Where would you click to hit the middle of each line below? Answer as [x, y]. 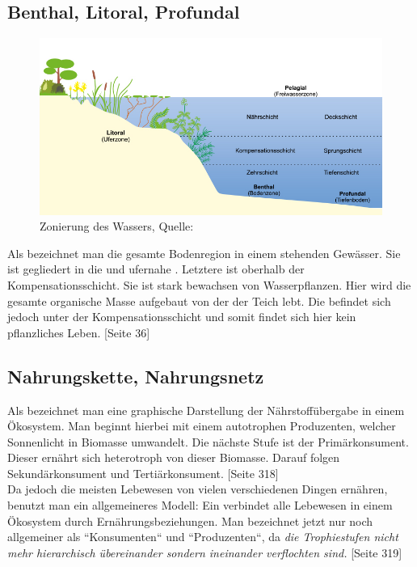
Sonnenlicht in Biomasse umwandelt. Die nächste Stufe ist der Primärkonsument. [208, 441]
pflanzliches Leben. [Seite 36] [79, 332]
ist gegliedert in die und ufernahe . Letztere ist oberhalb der [156, 269]
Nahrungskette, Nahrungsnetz [136, 376]
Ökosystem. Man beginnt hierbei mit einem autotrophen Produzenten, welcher [202, 426]
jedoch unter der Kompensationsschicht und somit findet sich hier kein [182, 317]
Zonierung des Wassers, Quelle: [117, 226]
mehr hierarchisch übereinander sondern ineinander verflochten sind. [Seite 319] [205, 552]
